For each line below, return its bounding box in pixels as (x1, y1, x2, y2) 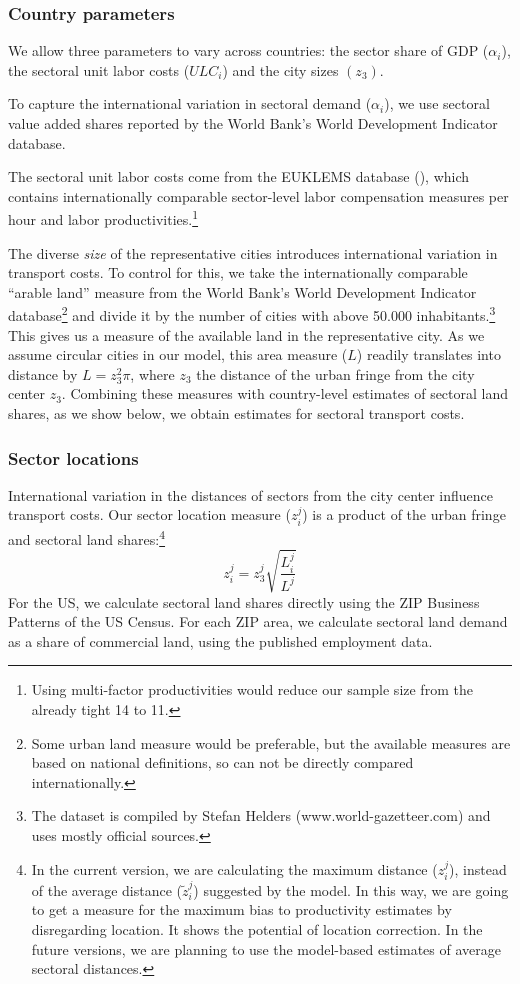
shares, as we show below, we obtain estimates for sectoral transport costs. (8, 403, 465, 424)
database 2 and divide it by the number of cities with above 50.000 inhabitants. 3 (8, 302, 496, 326)
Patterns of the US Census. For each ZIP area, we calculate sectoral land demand (8, 611, 508, 632)
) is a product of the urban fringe (302, 504, 506, 525)
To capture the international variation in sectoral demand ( (8, 93, 372, 114)
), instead (449, 858, 507, 879)
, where (130, 363, 175, 384)
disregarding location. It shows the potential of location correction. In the (31, 918, 483, 939)
